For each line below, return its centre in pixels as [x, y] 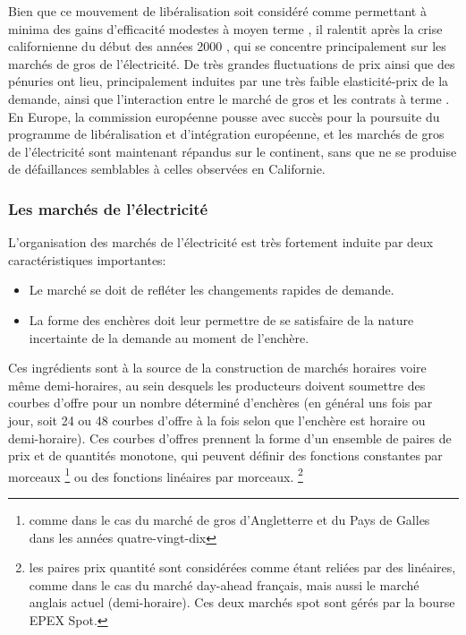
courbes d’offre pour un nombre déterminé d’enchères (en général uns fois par [220, 403]
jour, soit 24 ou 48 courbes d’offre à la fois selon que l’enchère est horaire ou [217, 420]
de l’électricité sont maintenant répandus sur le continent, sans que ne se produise [233, 151]
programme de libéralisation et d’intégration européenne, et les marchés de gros [226, 134]
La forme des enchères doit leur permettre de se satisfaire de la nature [221, 319]
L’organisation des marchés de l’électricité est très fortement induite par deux [221, 242]
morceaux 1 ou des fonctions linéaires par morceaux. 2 [156, 475]
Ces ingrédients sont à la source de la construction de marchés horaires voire [217, 368]
